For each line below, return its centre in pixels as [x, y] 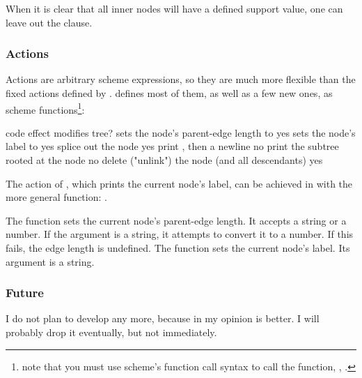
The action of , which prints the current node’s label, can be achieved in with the [179, 183]
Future [25, 293]
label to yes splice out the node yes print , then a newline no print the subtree [172, 146]
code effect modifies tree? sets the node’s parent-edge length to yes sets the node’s [181, 132]
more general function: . [56, 197]
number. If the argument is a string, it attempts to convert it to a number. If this [180, 234]
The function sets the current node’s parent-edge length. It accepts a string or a [176, 220]
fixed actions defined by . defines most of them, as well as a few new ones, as [169, 93]
